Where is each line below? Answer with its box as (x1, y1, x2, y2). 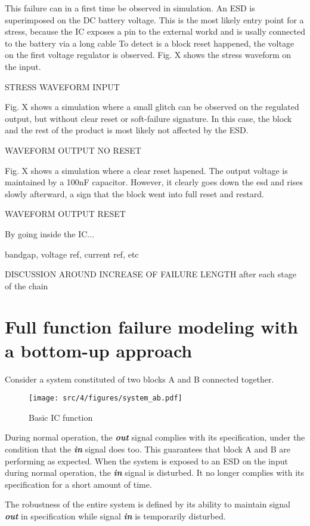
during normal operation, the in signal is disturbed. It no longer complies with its (5, 466, 304, 479)
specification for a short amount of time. (5, 478, 152, 490)
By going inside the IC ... (5, 227, 95, 240)
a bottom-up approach (5, 338, 193, 362)
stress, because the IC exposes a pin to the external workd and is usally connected (5, 25, 305, 38)
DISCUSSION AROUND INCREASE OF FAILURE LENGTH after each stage (5, 268, 296, 280)
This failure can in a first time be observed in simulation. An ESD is (5, 2, 255, 14)
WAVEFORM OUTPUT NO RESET (5, 143, 141, 156)
